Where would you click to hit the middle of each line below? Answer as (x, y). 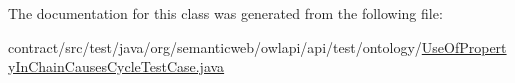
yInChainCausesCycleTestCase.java (116, 66)
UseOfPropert (464, 46)
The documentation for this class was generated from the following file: (225, 13)
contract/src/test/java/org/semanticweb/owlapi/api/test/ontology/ (215, 46)
